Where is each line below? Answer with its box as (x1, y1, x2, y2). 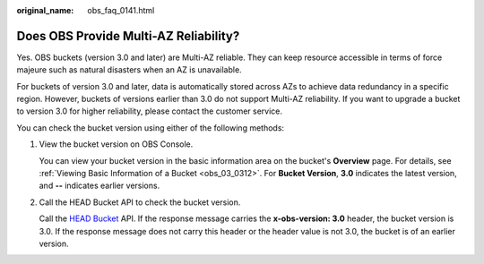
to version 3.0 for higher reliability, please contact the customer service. (16, 106, 282, 116)
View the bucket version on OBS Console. (39, 139, 194, 149)
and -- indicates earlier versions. (39, 180, 160, 192)
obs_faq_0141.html (87, 5, 155, 15)
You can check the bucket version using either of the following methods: (16, 122, 285, 133)
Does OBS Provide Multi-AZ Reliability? (16, 28, 240, 44)
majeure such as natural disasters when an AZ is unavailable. (16, 64, 242, 75)
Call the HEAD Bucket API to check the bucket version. (39, 197, 241, 208)
